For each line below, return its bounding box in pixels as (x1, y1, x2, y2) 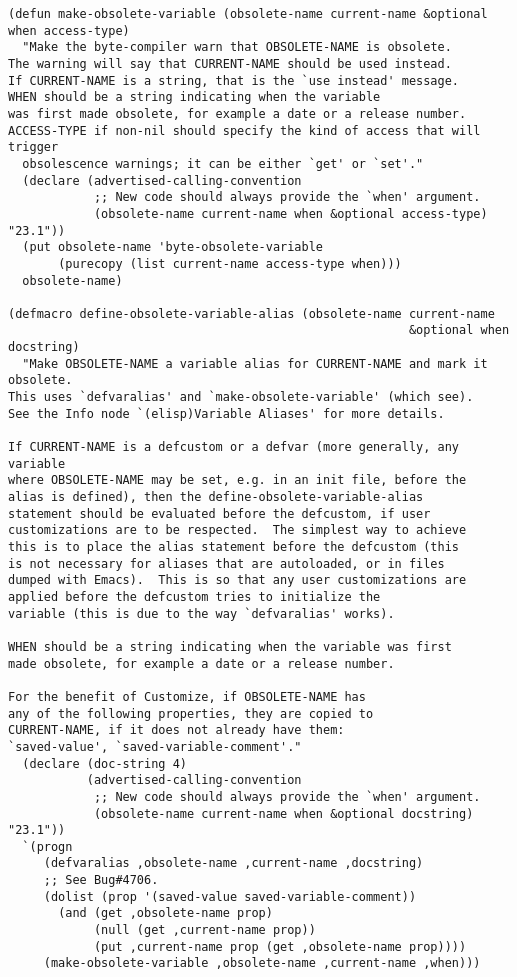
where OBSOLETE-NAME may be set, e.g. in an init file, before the (8, 473, 467, 488)
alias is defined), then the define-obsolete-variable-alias (8, 490, 424, 505)
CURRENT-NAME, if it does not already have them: (8, 723, 345, 738)
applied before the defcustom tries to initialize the (8, 589, 381, 604)
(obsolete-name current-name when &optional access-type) (93, 206, 488, 221)
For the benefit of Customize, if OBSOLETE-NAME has (8, 689, 366, 704)
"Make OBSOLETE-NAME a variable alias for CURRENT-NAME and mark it (22, 356, 488, 371)
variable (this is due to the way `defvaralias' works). (8, 606, 395, 621)
